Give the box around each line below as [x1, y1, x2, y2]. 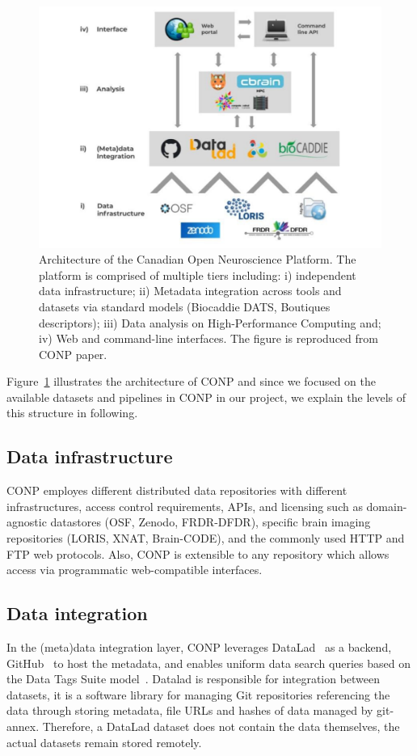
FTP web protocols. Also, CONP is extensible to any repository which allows [6, 545, 390, 562]
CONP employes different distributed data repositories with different [6, 482, 347, 499]
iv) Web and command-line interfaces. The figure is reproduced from [39, 330, 378, 347]
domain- [366, 497, 407, 514]
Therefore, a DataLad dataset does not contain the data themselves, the [42, 718, 400, 734]
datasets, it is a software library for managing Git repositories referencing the [6, 686, 390, 703]
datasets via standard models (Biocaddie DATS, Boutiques [39, 298, 331, 315]
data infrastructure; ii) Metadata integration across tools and [39, 282, 342, 299]
